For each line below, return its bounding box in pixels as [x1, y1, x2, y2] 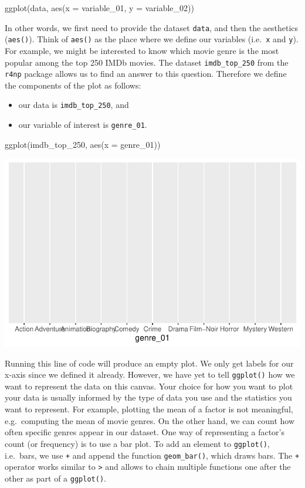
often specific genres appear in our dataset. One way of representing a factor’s [5, 426, 284, 438]
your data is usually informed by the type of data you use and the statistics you [5, 391, 292, 404]
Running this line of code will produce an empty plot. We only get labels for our [5, 357, 294, 369]
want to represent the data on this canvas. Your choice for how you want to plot [5, 379, 293, 392]
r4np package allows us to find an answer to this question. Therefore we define [5, 67, 287, 80]
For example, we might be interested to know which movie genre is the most [5, 44, 279, 56]
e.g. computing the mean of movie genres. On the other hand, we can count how [5, 414, 295, 426]
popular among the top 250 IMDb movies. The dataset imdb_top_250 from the [5, 56, 289, 68]
